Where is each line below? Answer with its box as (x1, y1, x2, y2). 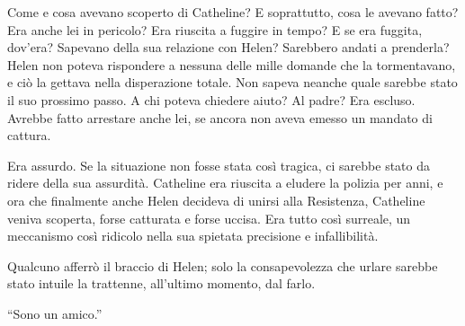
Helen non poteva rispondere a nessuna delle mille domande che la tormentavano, (7, 55, 456, 74)
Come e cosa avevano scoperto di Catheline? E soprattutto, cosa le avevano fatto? (7, 3, 459, 21)
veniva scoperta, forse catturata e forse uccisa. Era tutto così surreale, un (7, 208, 411, 227)
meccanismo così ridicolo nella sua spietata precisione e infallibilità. (7, 226, 379, 245)
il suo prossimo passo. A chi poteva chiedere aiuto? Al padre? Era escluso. (7, 90, 416, 109)
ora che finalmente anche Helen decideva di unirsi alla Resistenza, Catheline (7, 190, 425, 209)
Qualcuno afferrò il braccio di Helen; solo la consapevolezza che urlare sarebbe (7, 256, 438, 275)
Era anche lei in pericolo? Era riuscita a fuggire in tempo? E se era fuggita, (7, 20, 423, 39)
